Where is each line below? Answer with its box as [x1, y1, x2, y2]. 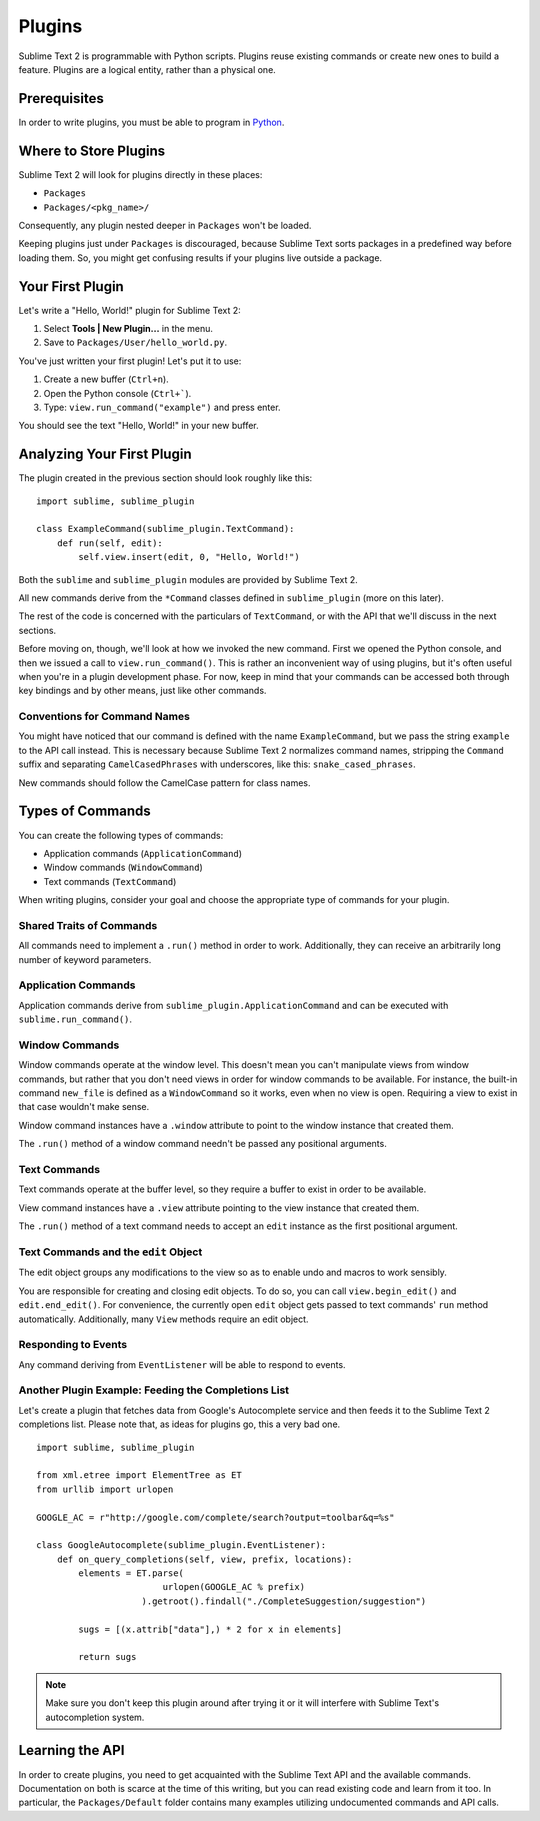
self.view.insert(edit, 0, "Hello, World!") [78, 551, 300, 563]
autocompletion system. [45, 1711, 145, 1723]
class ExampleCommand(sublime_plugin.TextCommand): [36, 523, 295, 535]
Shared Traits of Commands [18, 918, 158, 932]
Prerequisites [18, 90, 104, 107]
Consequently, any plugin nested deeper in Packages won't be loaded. [18, 219, 312, 231]
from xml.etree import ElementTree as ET [36, 1470, 242, 1481]
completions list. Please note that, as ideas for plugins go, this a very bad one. [18, 1418, 341, 1430]
